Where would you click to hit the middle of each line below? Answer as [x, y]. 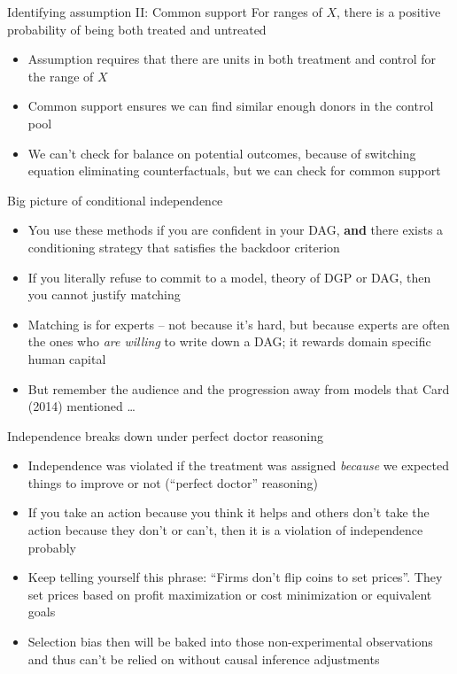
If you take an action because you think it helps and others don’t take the [228, 512]
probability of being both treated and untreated [137, 29]
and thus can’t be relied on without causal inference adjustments [204, 659]
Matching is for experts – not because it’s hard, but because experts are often [239, 324]
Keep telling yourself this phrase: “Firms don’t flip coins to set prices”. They [235, 577]
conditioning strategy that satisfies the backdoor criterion [184, 247]
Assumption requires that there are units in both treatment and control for [232, 59]
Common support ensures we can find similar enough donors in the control [231, 106]
